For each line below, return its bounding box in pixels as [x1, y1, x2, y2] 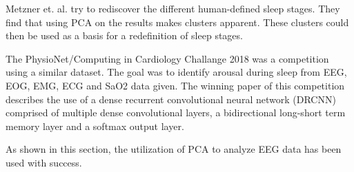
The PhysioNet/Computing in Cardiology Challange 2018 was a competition [6, 51, 329, 65]
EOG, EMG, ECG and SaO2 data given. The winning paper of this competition [6, 78, 345, 92]
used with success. [6, 155, 82, 169]
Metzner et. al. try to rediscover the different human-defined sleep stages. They [6, 1, 340, 15]
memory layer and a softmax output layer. [6, 118, 184, 133]
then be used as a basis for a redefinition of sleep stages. [6, 28, 243, 43]
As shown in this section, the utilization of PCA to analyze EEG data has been [6, 142, 342, 156]
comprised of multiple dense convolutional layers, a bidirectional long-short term [6, 105, 346, 120]
